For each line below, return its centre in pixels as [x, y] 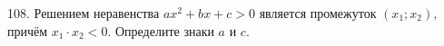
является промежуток [318, 13]
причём [28, 30]
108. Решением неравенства [84, 13]
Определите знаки [164, 30]
